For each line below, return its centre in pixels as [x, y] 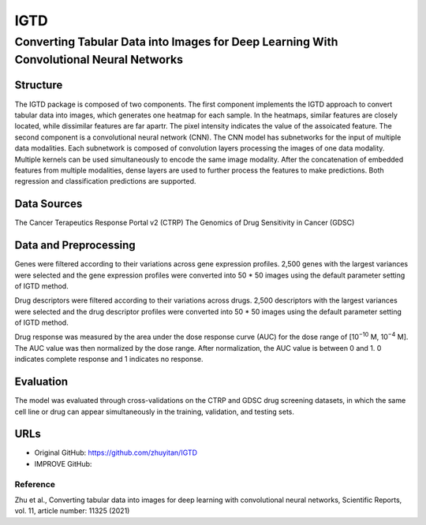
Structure [39, 86]
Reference [35, 484]
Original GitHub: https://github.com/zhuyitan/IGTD [116, 452]
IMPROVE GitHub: [63, 464]
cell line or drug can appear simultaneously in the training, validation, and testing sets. [155, 411]
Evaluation [41, 382]
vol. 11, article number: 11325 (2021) [72, 511]
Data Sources [49, 204]
